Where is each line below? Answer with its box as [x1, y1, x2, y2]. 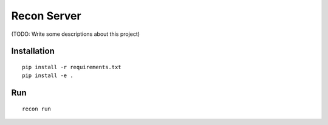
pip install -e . [22, 72, 73, 79]
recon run [22, 105, 51, 112]
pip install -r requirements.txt [22, 64, 121, 70]
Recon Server [11, 9, 81, 22]
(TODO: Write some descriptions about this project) [11, 30, 140, 38]
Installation [11, 46, 55, 56]
